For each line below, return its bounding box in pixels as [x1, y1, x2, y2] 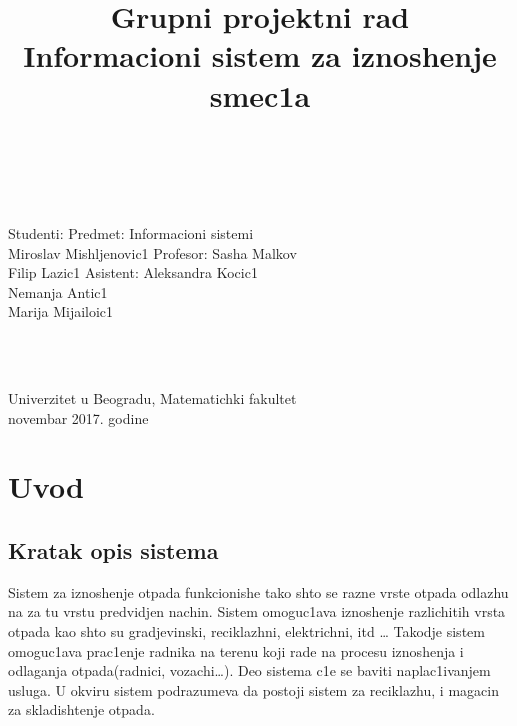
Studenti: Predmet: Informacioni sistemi [8, 222, 254, 243]
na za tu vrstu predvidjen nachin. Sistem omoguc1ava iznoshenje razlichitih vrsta [8, 601, 506, 622]
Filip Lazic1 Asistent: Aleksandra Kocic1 [8, 262, 258, 283]
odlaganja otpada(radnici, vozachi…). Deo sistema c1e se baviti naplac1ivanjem [8, 660, 491, 681]
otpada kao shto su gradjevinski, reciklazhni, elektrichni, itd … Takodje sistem [8, 621, 485, 642]
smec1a [209, 74, 311, 115]
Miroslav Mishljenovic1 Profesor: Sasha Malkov [8, 242, 297, 263]
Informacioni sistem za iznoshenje [23, 35, 497, 76]
